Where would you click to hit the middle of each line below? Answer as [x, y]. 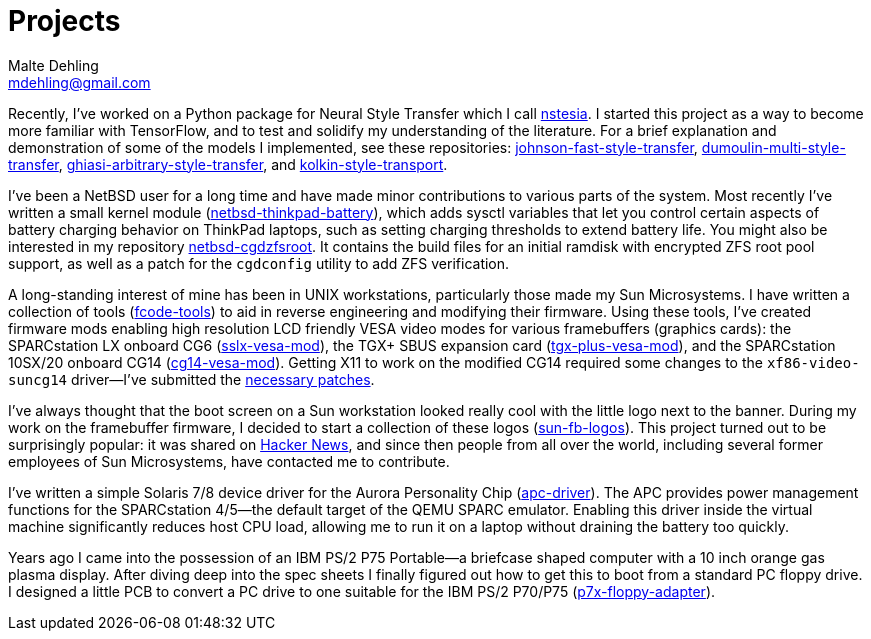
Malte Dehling [53, 65]
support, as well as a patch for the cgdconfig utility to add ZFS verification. [259, 263]
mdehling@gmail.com [79, 82]
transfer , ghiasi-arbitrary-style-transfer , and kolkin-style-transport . [228, 164]
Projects [64, 21]
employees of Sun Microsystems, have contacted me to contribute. [229, 461]
